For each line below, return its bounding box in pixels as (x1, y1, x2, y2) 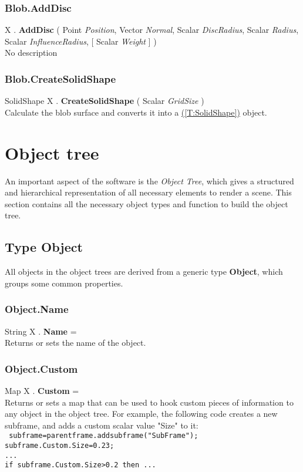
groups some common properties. (5, 277, 123, 289)
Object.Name (5, 302, 69, 316)
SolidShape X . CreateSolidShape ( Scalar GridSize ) (5, 95, 204, 107)
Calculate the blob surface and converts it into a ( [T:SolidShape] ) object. (5, 106, 267, 118)
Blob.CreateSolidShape (5, 71, 116, 86)
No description (5, 46, 58, 59)
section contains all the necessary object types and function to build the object (5, 197, 288, 210)
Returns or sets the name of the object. (5, 336, 146, 349)
